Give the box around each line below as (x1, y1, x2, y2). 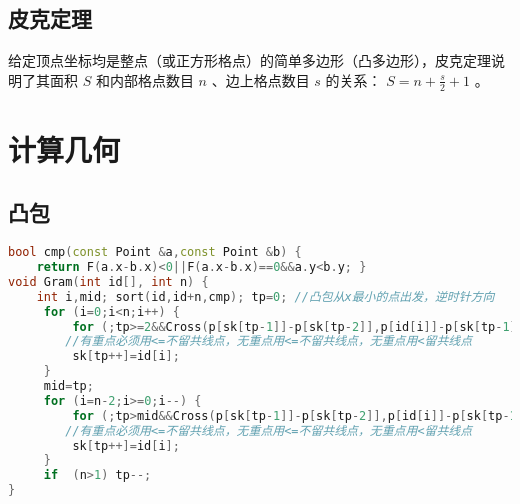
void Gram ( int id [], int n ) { (8, 274, 209, 289)
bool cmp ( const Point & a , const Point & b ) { (8, 245, 302, 260)
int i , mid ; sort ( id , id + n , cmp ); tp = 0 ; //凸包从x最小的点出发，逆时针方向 (36, 289, 495, 304)
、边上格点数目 (211, 69, 310, 90)
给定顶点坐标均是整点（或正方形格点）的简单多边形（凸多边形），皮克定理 (8, 50, 491, 71)
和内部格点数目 (95, 69, 194, 90)
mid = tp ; (43, 379, 94, 394)
